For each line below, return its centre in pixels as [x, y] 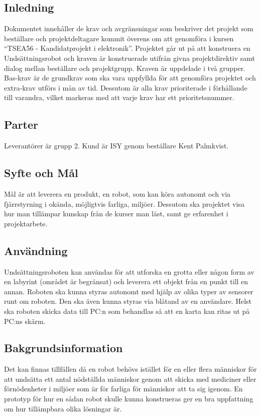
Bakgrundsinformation [63, 348]
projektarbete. [26, 223]
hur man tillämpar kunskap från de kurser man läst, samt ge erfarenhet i [116, 214]
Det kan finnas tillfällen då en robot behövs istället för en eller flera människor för [130, 369]
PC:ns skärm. [25, 321]
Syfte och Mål [41, 173]
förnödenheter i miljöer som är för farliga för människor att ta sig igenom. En [123, 389]
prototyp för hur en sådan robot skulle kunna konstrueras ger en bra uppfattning [129, 399]
